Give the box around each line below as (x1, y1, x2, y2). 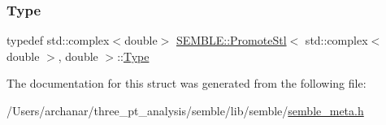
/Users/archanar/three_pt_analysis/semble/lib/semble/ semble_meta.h (7, 102, 364, 119)
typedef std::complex (7, 32, 110, 49)
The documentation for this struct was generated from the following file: (7, 75, 366, 92)
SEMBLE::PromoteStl (176, 32, 287, 49)
